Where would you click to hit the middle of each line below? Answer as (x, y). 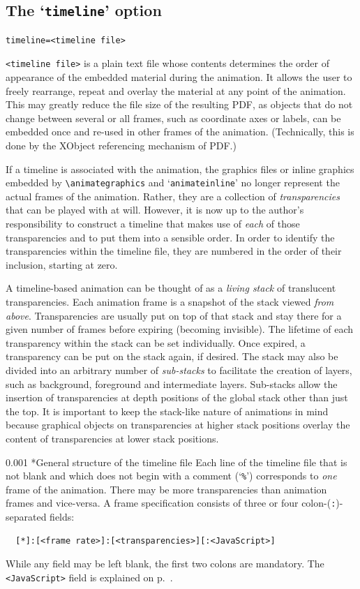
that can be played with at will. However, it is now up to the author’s (155, 210)
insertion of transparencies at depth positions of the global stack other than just (177, 397)
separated (26, 517)
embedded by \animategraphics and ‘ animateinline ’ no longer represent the (173, 182)
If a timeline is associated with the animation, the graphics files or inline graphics (180, 169)
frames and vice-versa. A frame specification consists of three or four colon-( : (171, 503)
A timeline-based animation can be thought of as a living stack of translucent (171, 288)
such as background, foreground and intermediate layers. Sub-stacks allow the (172, 383)
